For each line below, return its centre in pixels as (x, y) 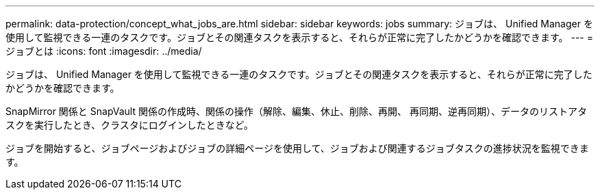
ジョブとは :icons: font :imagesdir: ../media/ (104, 51)
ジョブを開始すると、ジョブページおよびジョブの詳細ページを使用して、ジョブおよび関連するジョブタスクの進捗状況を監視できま (297, 148)
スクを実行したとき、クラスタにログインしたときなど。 (130, 125)
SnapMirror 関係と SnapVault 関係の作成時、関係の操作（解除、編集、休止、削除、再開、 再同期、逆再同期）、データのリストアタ (296, 111)
